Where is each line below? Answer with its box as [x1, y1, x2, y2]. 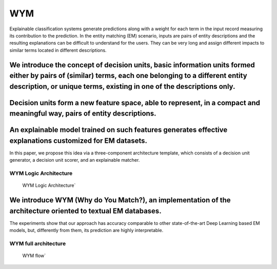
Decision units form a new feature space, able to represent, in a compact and [9, 98, 260, 107]
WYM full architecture [9, 240, 66, 247]
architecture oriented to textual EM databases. [9, 206, 162, 215]
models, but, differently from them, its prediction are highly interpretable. [9, 227, 164, 234]
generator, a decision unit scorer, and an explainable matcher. [9, 157, 140, 163]
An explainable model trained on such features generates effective [9, 126, 228, 134]
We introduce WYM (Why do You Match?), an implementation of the [9, 196, 231, 205]
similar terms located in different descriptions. [9, 47, 107, 53]
